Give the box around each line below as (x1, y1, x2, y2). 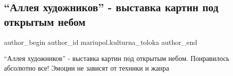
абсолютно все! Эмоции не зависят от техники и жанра (4, 62, 169, 73)
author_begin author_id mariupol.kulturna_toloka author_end (4, 37, 198, 47)
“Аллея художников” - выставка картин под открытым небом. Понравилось (4, 53, 230, 63)
